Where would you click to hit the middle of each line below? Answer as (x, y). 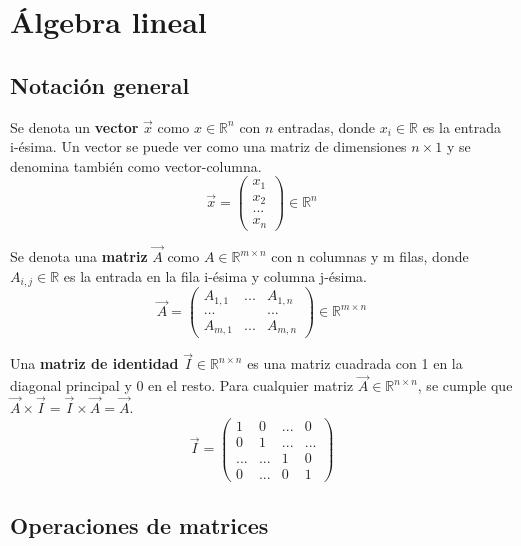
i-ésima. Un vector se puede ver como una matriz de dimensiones (208, 146)
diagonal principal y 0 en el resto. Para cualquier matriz (182, 385)
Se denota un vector (74, 126)
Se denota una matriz (79, 256)
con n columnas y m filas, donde (370, 256)
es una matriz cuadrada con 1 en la (355, 363)
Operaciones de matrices (139, 525)
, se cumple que (465, 385)
